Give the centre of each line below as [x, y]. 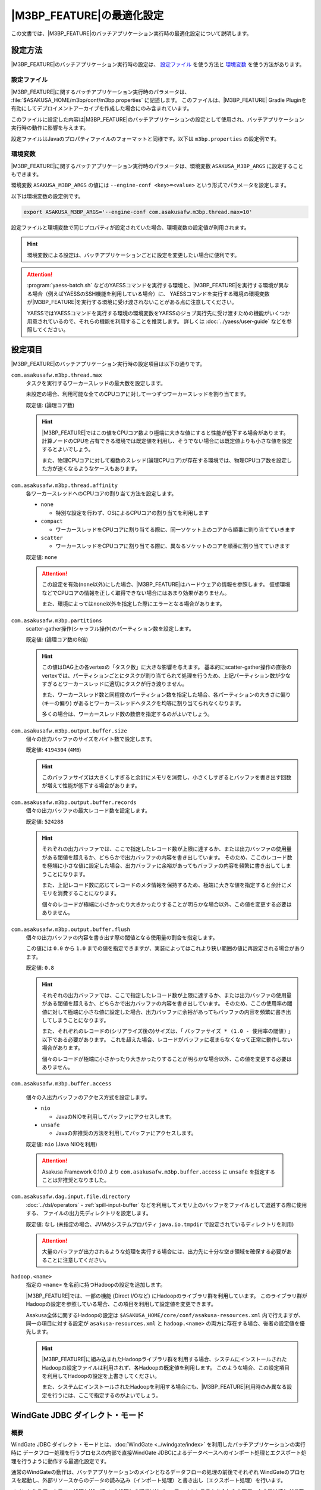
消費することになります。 [89, 893]
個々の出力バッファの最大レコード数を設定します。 [88, 811]
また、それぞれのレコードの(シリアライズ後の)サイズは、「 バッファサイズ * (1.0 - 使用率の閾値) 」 [166, 1031]
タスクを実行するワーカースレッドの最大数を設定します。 [96, 383]
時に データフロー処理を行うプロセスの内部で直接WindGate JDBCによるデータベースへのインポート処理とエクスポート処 [159, 1453]
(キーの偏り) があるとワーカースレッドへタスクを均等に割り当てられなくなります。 [143, 703]
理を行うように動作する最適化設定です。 [60, 1461]
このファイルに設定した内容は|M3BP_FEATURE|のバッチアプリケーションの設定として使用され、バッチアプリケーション [158, 119]
